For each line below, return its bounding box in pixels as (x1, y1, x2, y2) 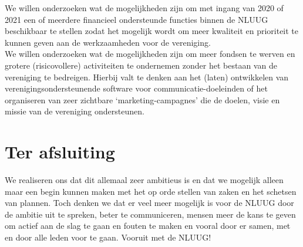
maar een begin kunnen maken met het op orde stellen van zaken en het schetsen (5, 185, 297, 197)
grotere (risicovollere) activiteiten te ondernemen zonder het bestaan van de (5, 59, 277, 71)
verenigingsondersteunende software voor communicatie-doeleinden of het (5, 82, 268, 94)
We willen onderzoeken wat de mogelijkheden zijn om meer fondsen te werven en (5, 48, 295, 60)
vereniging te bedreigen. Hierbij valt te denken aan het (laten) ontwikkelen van (5, 70, 289, 83)
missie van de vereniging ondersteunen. (5, 105, 144, 117)
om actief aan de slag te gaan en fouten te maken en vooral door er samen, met (5, 219, 291, 232)
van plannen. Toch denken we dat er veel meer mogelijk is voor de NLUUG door (5, 197, 294, 209)
